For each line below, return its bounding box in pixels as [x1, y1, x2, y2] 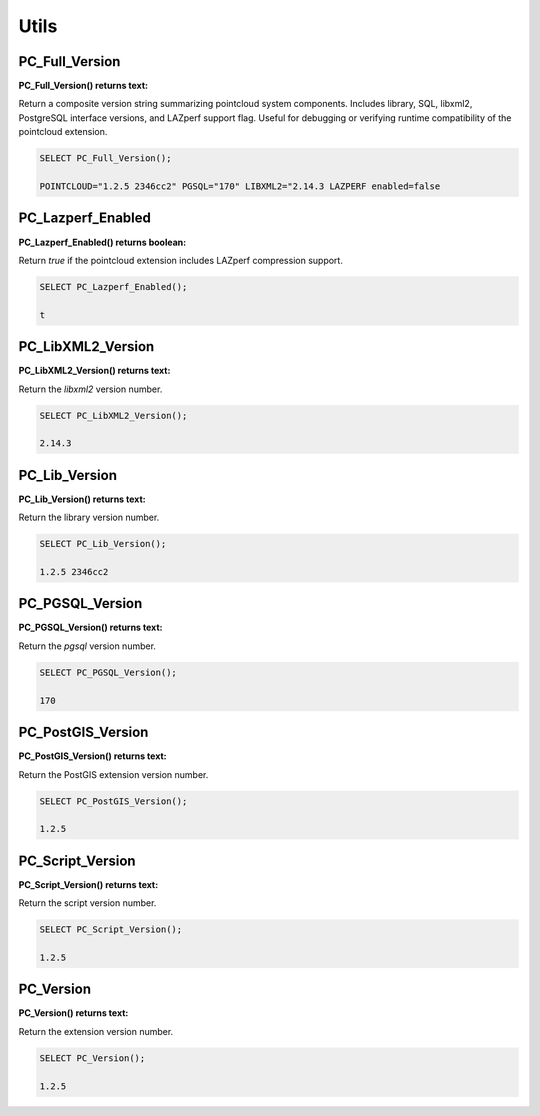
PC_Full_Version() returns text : [18, 80, 149, 92]
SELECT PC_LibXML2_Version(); [39, 410, 188, 421]
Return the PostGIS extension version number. [18, 768, 209, 780]
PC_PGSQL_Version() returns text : [18, 621, 163, 634]
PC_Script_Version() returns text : [18, 878, 159, 890]
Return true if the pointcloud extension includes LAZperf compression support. [18, 254, 344, 266]
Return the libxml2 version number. [18, 383, 163, 395]
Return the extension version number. [18, 1025, 174, 1037]
